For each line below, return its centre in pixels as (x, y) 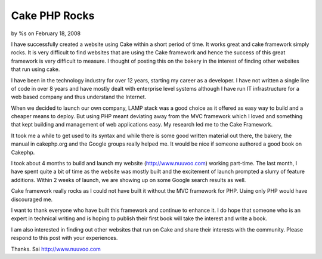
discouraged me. (32, 199)
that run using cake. (35, 69)
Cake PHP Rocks (53, 16)
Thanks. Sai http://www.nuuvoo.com (56, 249)
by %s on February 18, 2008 (46, 33)
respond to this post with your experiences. (64, 238)
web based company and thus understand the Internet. (79, 97)
